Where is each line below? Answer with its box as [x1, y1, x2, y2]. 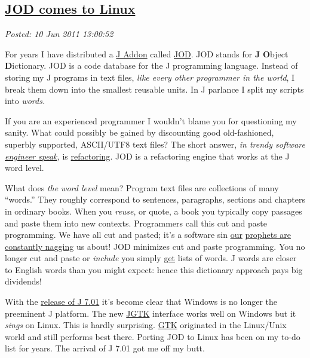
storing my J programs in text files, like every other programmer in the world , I [5, 71, 295, 83]
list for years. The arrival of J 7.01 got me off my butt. [5, 342, 205, 354]
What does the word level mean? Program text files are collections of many [5, 181, 279, 194]
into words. [5, 94, 45, 107]
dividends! [5, 275, 42, 287]
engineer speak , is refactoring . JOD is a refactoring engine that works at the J [5, 149, 290, 162]
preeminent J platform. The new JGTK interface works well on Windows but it [5, 307, 296, 319]
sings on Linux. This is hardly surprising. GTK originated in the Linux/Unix [5, 319, 287, 331]
